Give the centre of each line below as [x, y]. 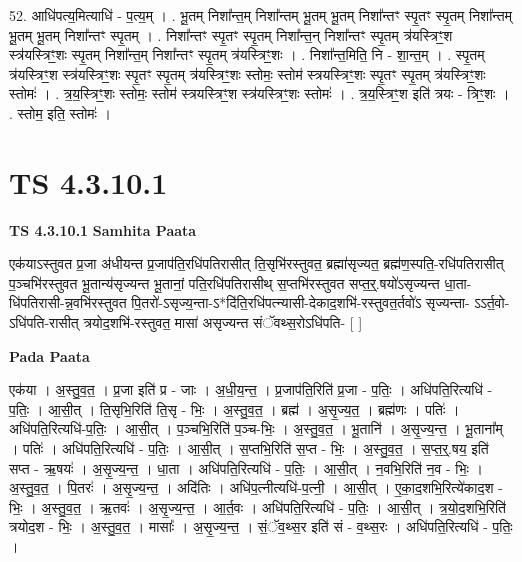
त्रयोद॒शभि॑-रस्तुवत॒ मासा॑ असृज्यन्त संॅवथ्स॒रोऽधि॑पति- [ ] [223, 322]
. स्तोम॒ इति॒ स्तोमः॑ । [60, 112]
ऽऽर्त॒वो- [492, 302]
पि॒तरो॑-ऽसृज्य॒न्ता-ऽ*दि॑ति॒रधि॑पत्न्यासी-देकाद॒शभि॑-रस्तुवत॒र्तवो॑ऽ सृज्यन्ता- [300, 302]
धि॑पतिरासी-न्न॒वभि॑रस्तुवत [68, 302]
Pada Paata [49, 355]
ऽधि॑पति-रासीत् [44, 322]
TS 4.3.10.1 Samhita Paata [103, 229]
